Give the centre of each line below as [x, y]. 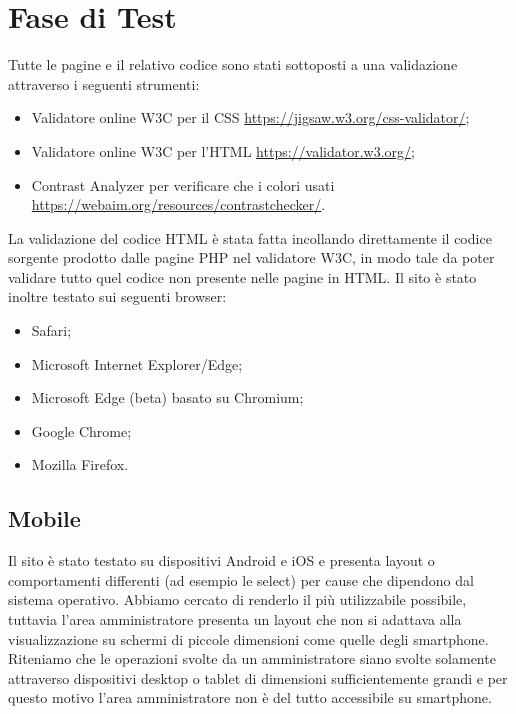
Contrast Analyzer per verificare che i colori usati [183, 184]
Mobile [44, 518]
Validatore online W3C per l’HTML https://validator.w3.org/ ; [223, 150]
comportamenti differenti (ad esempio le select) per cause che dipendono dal [241, 579]
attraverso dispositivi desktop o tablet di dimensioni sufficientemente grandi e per [258, 677]
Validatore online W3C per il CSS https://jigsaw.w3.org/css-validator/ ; [250, 117]
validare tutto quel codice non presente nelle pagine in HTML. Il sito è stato [242, 276]
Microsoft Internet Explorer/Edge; [137, 363]
